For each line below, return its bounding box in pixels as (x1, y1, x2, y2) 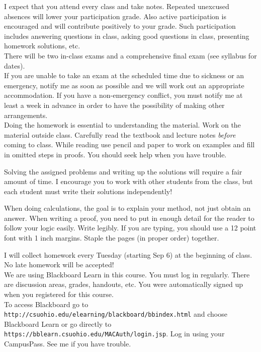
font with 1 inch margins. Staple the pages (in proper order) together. (4, 232, 219, 243)
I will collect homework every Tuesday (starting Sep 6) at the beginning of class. (4, 249, 252, 260)
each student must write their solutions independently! (4, 186, 172, 196)
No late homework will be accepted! (4, 259, 114, 270)
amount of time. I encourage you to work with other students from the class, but (4, 176, 253, 187)
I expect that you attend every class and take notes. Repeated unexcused (4, 1, 229, 11)
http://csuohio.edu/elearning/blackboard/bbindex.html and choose (4, 309, 227, 319)
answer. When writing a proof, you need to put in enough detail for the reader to (4, 212, 254, 223)
